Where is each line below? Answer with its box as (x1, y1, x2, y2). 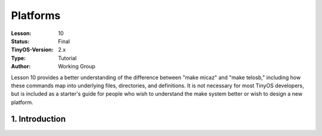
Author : (11, 63, 31, 70)
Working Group (58, 63, 95, 70)
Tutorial (58, 54, 77, 62)
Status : (11, 37, 30, 45)
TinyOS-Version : (11, 46, 54, 53)
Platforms (11, 9, 61, 22)
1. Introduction (11, 114, 66, 124)
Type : (11, 54, 26, 62)
